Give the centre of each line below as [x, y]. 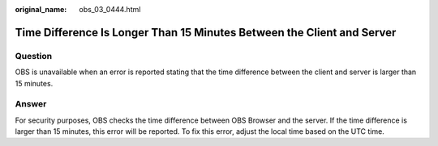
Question [34, 56]
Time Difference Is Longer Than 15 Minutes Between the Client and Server [206, 32]
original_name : [41, 9]
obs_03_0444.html [110, 9]
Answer [31, 104]
